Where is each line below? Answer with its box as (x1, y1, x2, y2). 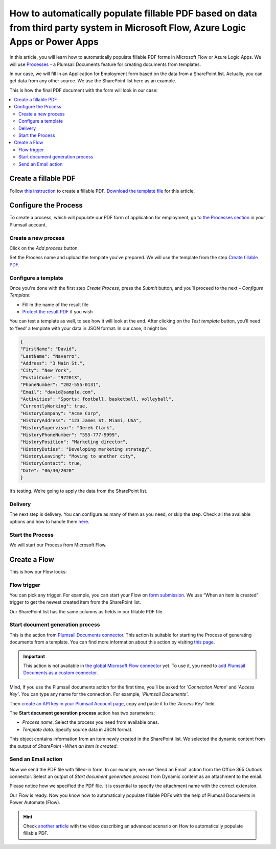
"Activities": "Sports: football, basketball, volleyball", (20, 396, 174, 402)
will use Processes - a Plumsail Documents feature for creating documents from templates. (9, 61, 201, 67)
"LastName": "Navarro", (20, 353, 80, 359)
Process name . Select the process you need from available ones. (22, 719, 159, 725)
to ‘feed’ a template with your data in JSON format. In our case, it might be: (9, 325, 167, 331)
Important (23, 653, 45, 659)
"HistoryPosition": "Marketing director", (20, 439, 128, 445)
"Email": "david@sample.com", (20, 389, 96, 395)
